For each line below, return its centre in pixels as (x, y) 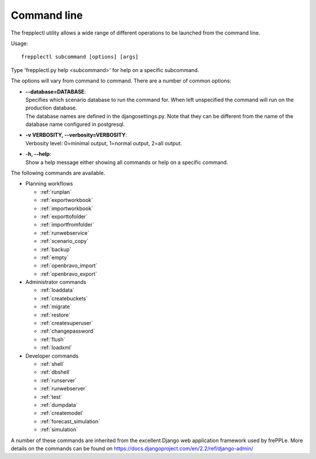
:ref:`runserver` (59, 380)
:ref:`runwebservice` (65, 233)
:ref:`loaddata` (57, 290)
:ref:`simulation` (59, 430)
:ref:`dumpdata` (59, 405)
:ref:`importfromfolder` (67, 225)
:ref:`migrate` (56, 307)
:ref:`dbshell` (56, 372)
